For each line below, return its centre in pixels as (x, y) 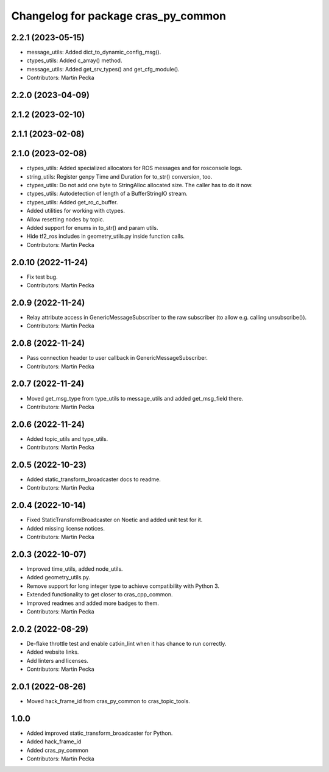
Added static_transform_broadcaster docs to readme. (94, 479)
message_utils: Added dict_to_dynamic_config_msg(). (94, 52)
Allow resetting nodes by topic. (65, 219)
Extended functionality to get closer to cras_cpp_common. (100, 595)
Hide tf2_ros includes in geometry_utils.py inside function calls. (106, 236)
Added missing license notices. (66, 528)
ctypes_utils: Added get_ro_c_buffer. (72, 202)
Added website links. (53, 652)
